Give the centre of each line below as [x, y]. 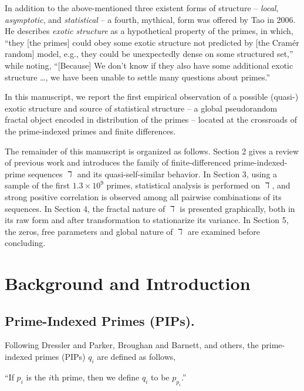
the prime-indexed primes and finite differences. [90, 131]
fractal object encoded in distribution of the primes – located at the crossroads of [151, 119]
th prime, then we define [95, 377]
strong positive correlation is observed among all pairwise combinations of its [143, 196]
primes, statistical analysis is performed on [183, 185]
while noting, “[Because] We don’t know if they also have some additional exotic [149, 65]
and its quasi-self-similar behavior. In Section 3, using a [177, 173]
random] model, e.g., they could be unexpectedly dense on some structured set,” [149, 54]
